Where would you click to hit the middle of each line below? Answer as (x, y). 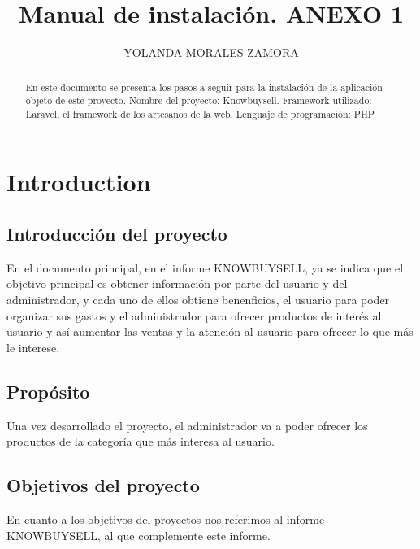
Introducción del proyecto (117, 234)
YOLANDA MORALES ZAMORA (211, 52)
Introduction (79, 182)
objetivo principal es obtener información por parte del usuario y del (177, 283)
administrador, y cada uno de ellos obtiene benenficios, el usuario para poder (198, 300)
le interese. (33, 347)
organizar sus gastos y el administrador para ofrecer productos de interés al (194, 315)
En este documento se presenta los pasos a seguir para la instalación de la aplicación (204, 87)
